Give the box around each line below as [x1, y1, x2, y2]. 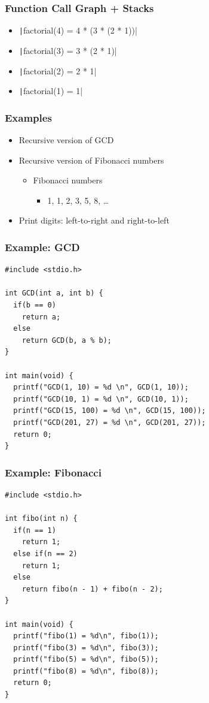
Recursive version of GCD [19, 134, 114, 146]
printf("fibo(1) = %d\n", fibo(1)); [13, 632, 159, 641]
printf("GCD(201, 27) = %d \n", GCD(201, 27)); [13, 418, 206, 427]
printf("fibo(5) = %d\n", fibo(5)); [13, 655, 159, 664]
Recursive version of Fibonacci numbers [19, 153, 164, 166]
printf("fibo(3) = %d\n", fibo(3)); [13, 643, 159, 652]
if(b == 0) [13, 301, 56, 310]
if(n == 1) [13, 526, 56, 535]
